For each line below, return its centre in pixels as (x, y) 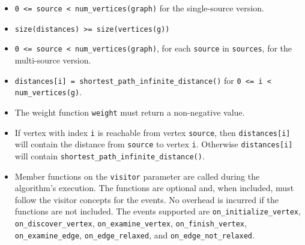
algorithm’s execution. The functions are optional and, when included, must (154, 188)
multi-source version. (53, 60)
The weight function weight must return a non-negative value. (130, 112)
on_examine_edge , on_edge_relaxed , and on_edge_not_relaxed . (134, 235)
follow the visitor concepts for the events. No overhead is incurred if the (146, 199)
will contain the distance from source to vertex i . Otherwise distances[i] (154, 144)
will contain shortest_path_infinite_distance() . (110, 155)
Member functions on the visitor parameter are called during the (137, 176)
